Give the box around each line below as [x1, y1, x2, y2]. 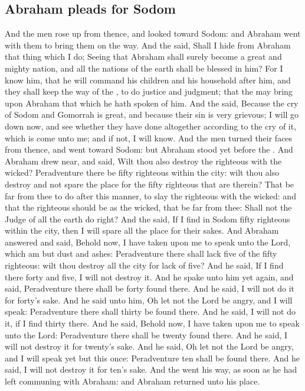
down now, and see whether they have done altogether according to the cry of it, [5, 119, 297, 132]
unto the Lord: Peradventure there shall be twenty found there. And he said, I [5, 328, 288, 341]
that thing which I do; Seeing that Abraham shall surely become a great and [5, 50, 282, 63]
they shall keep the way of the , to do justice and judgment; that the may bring [5, 85, 293, 98]
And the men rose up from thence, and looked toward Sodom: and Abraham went [5, 27, 301, 40]
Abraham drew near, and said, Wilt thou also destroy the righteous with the [5, 154, 282, 167]
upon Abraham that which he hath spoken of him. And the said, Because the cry [5, 96, 299, 109]
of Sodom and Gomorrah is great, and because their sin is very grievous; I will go [5, 108, 299, 121]
